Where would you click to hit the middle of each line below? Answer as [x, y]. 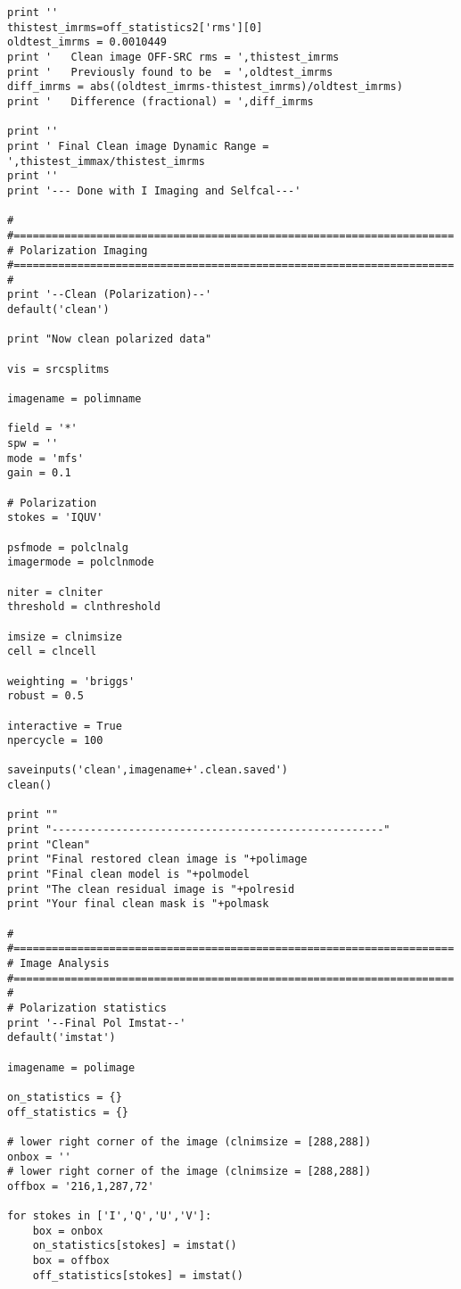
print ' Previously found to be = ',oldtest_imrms [170, 72]
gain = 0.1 [39, 473]
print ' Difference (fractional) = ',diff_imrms [161, 101]
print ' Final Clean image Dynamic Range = [138, 146]
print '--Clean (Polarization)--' [110, 295]
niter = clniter [55, 592]
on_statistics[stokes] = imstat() [135, 1246]
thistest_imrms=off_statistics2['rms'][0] [135, 27]
